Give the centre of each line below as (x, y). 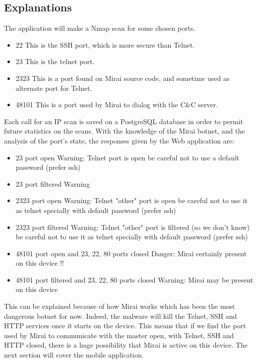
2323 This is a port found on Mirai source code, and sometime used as (123, 78)
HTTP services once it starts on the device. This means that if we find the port (125, 326)
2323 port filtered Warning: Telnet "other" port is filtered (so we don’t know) (133, 227)
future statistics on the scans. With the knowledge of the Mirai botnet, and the (125, 131)
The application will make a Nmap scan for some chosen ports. (100, 28)
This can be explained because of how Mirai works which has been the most (120, 306)
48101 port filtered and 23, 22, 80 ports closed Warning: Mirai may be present (134, 279)
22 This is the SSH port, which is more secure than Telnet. (105, 44)
